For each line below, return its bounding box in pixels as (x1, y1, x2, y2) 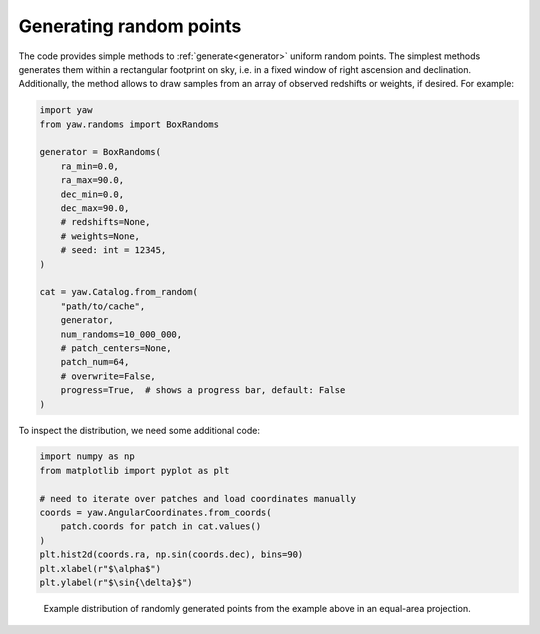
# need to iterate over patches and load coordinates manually (39, 493, 357, 504)
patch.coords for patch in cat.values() (60, 521, 262, 532)
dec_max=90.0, (60, 203, 130, 214)
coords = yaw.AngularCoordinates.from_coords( (39, 507, 272, 519)
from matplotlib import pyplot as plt (39, 465, 230, 476)
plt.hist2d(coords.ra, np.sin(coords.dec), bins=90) (39, 549, 304, 560)
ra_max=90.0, (60, 175, 125, 186)
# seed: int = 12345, (60, 245, 167, 256)
